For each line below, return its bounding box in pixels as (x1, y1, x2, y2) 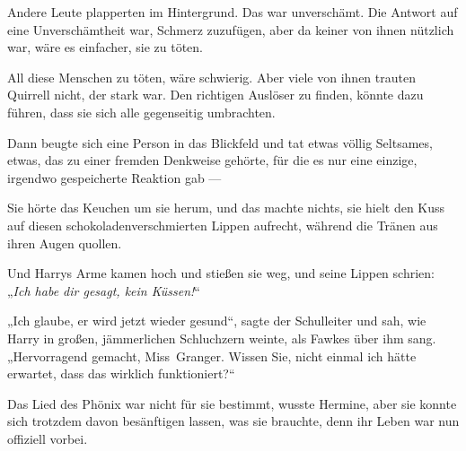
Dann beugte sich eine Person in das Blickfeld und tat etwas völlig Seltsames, (7, 133, 433, 152)
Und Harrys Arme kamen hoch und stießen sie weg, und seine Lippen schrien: (7, 264, 435, 282)
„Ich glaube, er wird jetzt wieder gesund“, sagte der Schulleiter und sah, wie (7, 311, 426, 330)
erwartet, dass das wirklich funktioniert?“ (7, 364, 235, 383)
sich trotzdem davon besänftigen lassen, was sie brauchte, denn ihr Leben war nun (7, 412, 460, 430)
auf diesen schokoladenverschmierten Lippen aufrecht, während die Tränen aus (7, 215, 438, 234)
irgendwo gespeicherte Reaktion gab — (7, 168, 222, 186)
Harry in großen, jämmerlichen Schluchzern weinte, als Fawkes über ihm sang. (7, 328, 436, 347)
